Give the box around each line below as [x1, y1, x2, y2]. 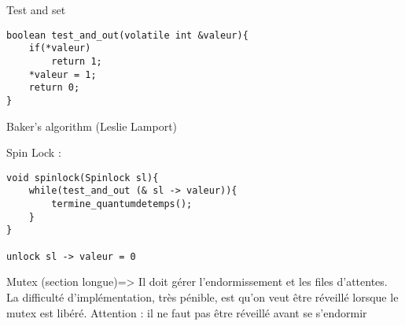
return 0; [28, 82, 80, 94]
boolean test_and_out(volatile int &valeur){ [6, 29, 249, 41]
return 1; [51, 55, 102, 67]
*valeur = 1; [28, 69, 97, 80]
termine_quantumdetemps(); [51, 198, 193, 210]
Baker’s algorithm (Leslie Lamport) [6, 117, 178, 134]
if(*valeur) [28, 43, 91, 54]
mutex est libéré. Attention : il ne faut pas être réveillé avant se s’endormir [6, 304, 367, 320]
